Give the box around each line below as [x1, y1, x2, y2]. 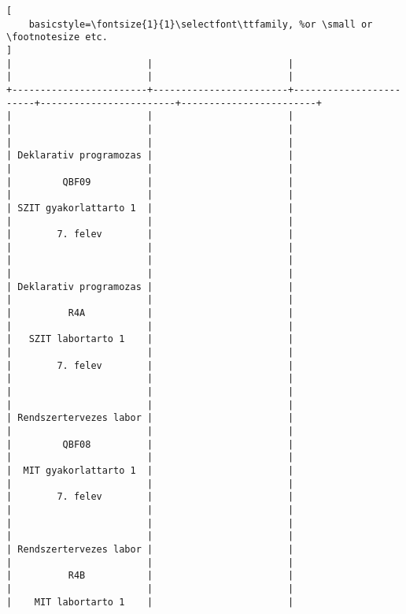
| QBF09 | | [6, 176, 294, 188]
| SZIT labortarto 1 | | [6, 333, 294, 345]
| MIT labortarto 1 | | [6, 596, 294, 608]
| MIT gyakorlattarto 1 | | [6, 464, 294, 476]
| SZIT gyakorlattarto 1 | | [6, 202, 294, 214]
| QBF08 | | [6, 438, 294, 450]
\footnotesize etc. [6, 32, 108, 43]
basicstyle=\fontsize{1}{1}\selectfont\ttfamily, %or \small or [28, 18, 373, 30]
